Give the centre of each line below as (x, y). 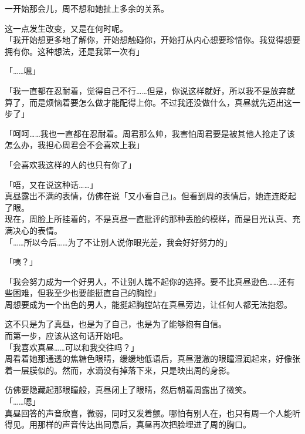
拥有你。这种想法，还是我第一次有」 (74, 51)
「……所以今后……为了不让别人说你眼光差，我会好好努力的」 (118, 242)
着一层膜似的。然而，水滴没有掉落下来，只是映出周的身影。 (120, 370)
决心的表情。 (37, 230)
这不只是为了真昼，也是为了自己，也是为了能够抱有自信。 (116, 324)
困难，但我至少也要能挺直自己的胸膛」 (87, 293)
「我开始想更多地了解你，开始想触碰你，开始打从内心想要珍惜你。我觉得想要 (152, 40)
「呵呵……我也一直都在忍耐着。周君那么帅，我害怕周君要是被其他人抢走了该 (150, 133)
